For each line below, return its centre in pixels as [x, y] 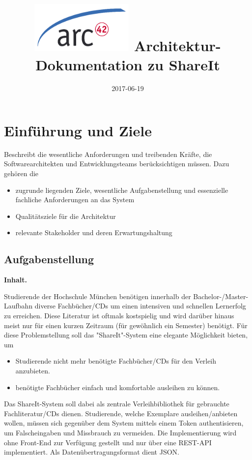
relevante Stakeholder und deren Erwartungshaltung [94, 232]
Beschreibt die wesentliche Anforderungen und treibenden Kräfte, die [108, 154]
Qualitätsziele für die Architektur [66, 216]
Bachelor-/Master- [221, 296]
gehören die [21, 173]
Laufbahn [18, 306]
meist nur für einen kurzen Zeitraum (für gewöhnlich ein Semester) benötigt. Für [126, 325]
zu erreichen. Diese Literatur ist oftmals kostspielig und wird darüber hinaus [119, 315]
